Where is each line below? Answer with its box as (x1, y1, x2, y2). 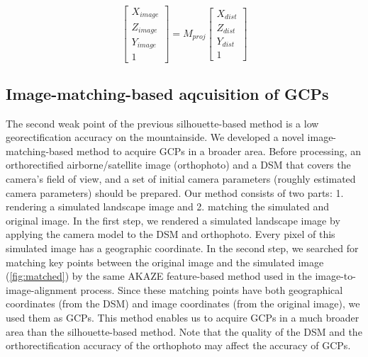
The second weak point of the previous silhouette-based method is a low (6, 115, 319, 130)
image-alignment (6, 282, 77, 297)
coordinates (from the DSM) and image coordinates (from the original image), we (6, 296, 360, 311)
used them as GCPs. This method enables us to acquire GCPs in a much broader (6, 310, 359, 325)
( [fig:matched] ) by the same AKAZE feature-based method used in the (6, 268, 312, 283)
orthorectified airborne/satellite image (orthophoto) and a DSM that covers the (6, 157, 351, 172)
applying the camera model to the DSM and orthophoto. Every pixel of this (6, 227, 335, 242)
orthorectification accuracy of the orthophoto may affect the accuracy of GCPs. (6, 338, 351, 353)
